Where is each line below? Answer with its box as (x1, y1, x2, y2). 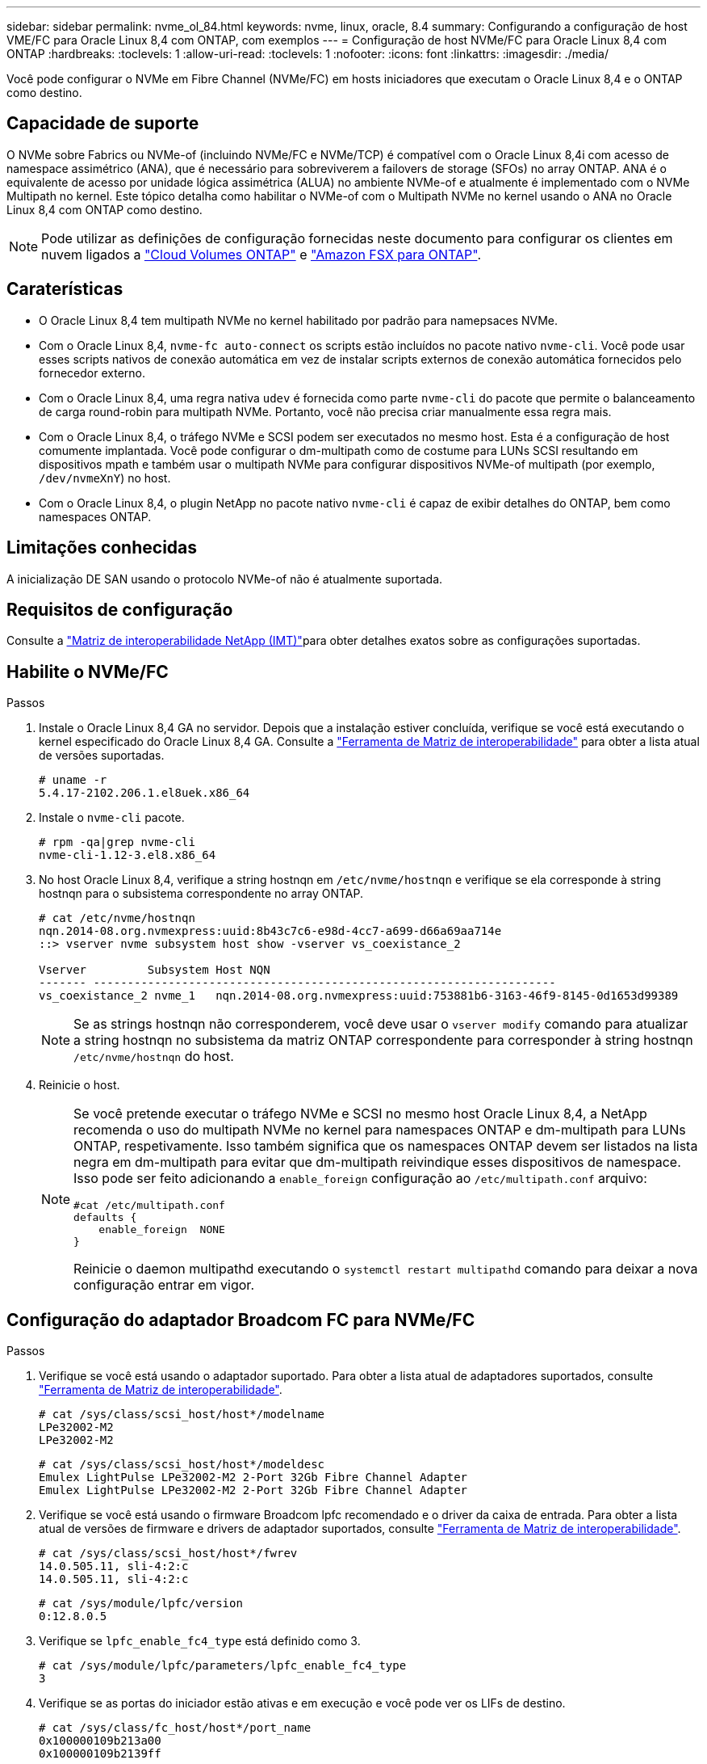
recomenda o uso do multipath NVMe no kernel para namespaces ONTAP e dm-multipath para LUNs (73, 1122, 686, 1139)
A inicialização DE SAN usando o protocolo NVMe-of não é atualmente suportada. (6, 571, 443, 586)
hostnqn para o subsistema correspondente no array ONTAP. (39, 886, 363, 901)
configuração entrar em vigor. (73, 1277, 254, 1294)
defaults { (73, 1211, 137, 1224)
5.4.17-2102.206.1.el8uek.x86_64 (39, 786, 250, 800)
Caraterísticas (6, 279, 123, 300)
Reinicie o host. (39, 1078, 120, 1093)
